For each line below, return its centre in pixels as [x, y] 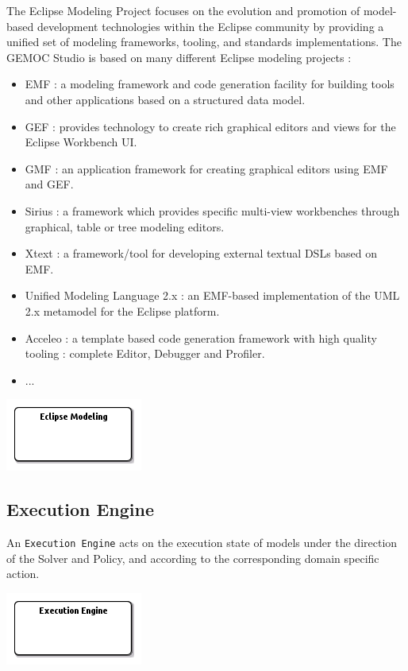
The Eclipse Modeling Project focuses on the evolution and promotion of [183, 10]
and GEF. [49, 184]
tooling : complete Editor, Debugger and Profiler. [145, 353]
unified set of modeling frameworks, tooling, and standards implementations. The [204, 42]
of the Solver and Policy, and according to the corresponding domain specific [193, 558]
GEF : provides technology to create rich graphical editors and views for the [210, 126]
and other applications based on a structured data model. [165, 99]
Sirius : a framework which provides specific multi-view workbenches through [212, 210]
